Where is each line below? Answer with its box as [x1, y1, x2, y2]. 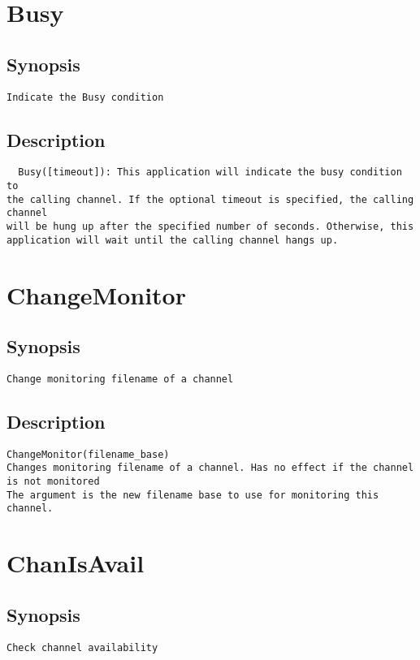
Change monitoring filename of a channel [6, 373, 234, 385]
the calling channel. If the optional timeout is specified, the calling [6, 193, 414, 205]
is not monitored [6, 476, 100, 488]
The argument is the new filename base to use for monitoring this [6, 489, 379, 501]
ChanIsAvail [6, 546, 145, 580]
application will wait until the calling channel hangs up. [6, 234, 339, 246]
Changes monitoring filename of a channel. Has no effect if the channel [6, 462, 414, 474]
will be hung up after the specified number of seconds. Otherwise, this [6, 221, 414, 233]
